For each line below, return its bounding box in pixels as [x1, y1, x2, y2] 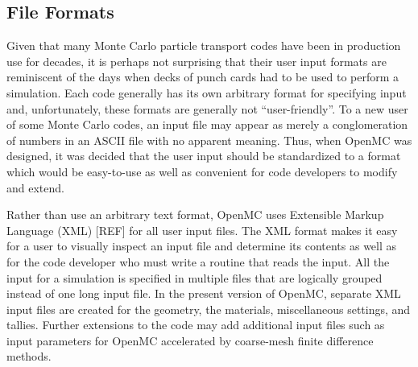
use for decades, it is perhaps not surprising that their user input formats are [6, 52, 387, 69]
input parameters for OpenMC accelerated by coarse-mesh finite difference [6, 332, 374, 348]
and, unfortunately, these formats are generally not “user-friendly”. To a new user [6, 100, 408, 117]
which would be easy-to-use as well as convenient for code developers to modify [6, 163, 398, 179]
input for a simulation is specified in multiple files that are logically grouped [6, 269, 383, 286]
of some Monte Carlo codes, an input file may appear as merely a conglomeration [6, 116, 408, 133]
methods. [6, 348, 52, 365]
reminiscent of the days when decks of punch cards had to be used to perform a [6, 68, 399, 85]
